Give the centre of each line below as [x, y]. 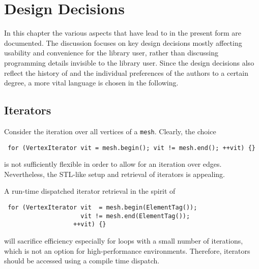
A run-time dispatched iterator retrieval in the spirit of [90, 191]
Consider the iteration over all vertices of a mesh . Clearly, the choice [110, 131]
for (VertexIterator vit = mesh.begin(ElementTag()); [103, 207]
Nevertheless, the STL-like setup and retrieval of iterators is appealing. [114, 174]
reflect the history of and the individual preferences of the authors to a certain [126, 72]
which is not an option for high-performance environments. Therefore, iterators [127, 250]
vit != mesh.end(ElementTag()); [135, 216]
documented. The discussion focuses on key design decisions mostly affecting [123, 42]
